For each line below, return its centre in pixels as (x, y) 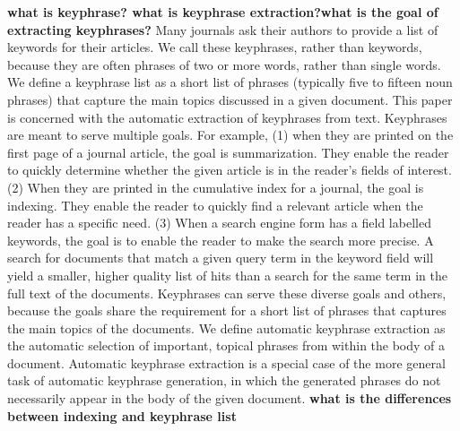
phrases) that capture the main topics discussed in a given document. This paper (230, 99)
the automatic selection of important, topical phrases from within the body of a (226, 345)
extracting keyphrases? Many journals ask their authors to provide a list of (223, 29)
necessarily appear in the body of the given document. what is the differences (230, 398)
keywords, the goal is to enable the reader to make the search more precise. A (221, 240)
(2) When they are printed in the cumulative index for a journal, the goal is (216, 187)
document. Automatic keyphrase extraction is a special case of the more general (226, 362)
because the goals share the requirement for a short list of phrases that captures (227, 310)
